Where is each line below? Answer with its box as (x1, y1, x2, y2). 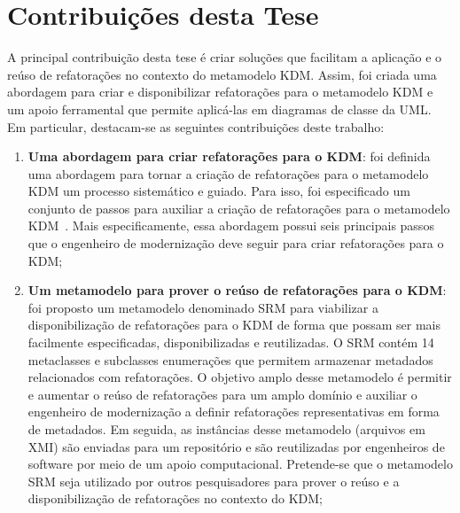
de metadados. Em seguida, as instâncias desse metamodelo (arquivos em (27, 420, 425, 438)
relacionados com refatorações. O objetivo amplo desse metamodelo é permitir (27, 368, 452, 386)
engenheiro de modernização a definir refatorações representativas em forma (27, 402, 440, 421)
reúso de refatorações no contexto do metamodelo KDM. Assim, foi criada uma (7, 65, 437, 83)
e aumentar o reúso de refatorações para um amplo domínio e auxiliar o (27, 385, 417, 403)
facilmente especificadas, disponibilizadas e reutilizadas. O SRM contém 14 (27, 333, 434, 352)
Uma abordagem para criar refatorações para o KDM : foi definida (27, 147, 431, 166)
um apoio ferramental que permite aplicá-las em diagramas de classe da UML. (7, 99, 432, 118)
